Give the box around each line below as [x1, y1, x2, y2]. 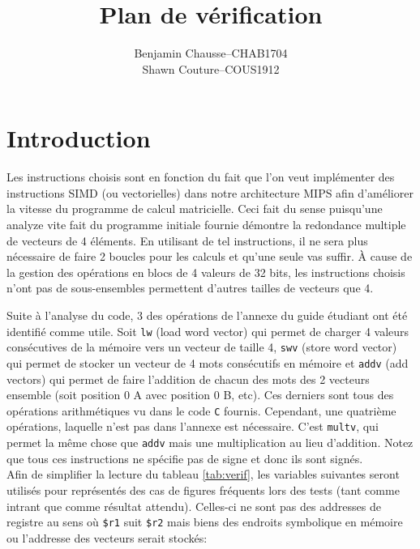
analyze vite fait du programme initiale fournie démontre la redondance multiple [6, 216, 406, 233]
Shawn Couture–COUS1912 [142, 60, 280, 77]
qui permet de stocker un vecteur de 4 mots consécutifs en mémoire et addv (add [6, 354, 409, 371]
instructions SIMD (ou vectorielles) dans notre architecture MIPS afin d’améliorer [6, 184, 414, 201]
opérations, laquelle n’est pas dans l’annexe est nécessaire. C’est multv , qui [6, 418, 379, 435]
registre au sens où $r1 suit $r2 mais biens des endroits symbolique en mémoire [6, 513, 403, 530]
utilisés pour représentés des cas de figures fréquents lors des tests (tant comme [6, 481, 400, 498]
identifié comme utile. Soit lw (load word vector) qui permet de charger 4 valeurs [6, 322, 409, 339]
